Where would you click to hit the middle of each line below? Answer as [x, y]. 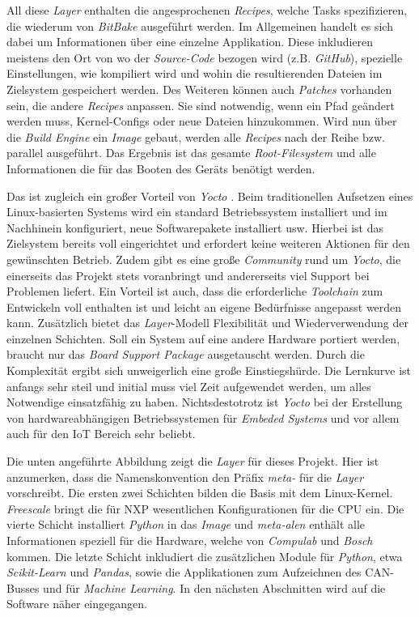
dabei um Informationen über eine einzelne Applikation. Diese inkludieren [190, 42]
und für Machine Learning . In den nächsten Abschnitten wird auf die [214, 587]
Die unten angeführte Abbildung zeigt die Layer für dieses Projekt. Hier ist [193, 461]
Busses [23, 587]
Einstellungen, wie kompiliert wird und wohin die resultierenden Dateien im [195, 73]
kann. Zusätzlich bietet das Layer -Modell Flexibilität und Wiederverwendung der [207, 323]
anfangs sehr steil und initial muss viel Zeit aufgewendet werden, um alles [189, 386]
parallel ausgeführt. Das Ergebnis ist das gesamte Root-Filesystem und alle [191, 153]
